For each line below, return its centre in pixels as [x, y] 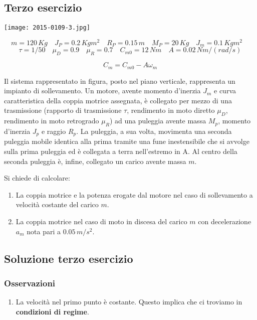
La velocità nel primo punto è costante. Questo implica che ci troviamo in [129, 302]
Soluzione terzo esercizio [69, 258]
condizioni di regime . [52, 311]
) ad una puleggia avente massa [158, 121]
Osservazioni [30, 283]
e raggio [54, 131]
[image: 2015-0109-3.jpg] [47, 28]
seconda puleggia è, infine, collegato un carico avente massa [95, 161]
